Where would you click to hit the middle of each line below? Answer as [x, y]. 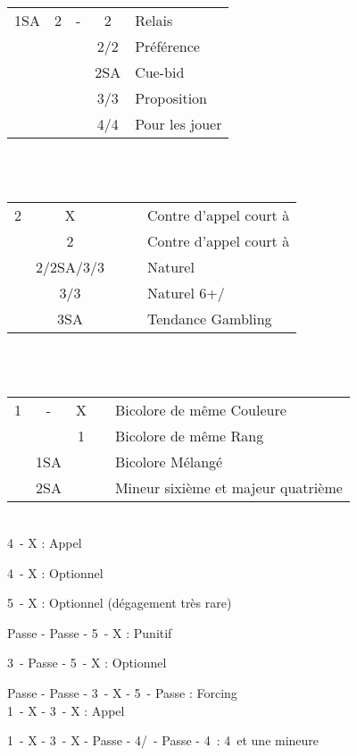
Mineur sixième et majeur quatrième [228, 488]
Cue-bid [160, 72]
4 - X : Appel [45, 542]
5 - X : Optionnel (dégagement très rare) [120, 603]
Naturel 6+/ [186, 293]
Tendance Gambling [209, 319]
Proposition [171, 98]
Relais [154, 20]
